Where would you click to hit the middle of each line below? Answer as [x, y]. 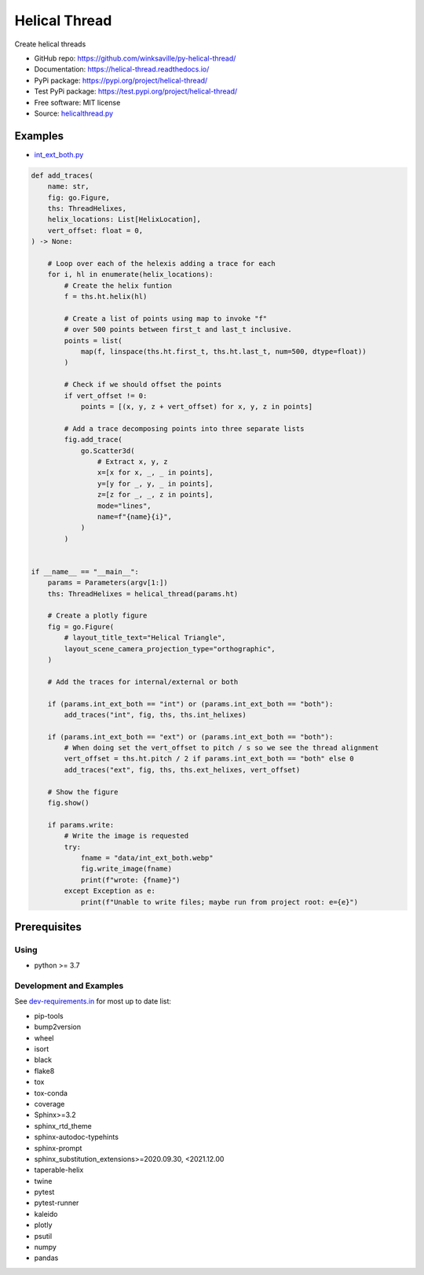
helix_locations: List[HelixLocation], [124, 219]
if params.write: [81, 825]
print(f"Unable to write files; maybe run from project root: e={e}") [219, 902]
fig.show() [68, 803]
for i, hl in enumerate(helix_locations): [130, 275]
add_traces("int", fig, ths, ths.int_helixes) [155, 715]
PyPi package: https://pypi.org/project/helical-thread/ [121, 80]
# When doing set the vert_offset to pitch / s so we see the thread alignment [221, 748]
